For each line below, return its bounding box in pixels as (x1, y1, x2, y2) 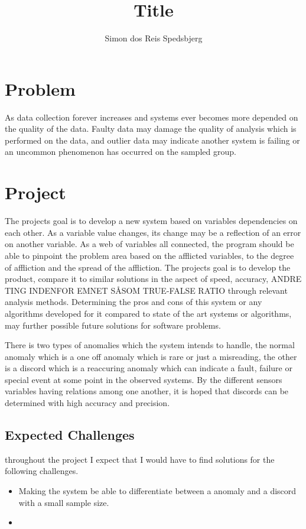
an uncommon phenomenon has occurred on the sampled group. (5, 145, 236, 158)
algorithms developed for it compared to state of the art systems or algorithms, (5, 307, 292, 319)
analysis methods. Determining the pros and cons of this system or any (5, 296, 262, 308)
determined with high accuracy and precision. (5, 397, 170, 409)
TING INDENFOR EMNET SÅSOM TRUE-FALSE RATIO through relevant (5, 284, 288, 296)
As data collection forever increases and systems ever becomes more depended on (5, 111, 298, 123)
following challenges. (5, 465, 79, 477)
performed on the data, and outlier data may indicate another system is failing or (5, 134, 300, 146)
